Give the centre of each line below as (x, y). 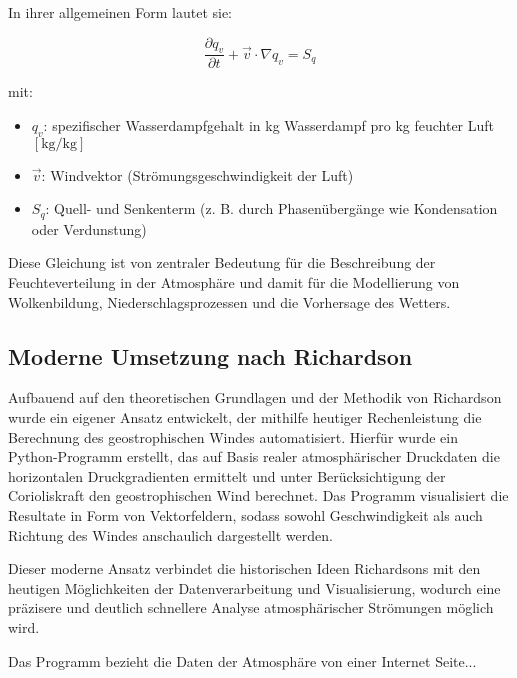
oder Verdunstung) (89, 228)
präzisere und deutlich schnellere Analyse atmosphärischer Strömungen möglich (251, 607)
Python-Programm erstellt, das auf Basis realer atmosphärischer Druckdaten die (254, 456)
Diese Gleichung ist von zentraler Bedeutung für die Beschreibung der (222, 262)
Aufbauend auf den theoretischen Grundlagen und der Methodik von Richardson (255, 397)
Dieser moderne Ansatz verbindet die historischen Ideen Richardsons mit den (244, 568)
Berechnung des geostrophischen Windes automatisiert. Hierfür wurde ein (233, 436)
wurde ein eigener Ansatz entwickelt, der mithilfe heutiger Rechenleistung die (245, 417)
